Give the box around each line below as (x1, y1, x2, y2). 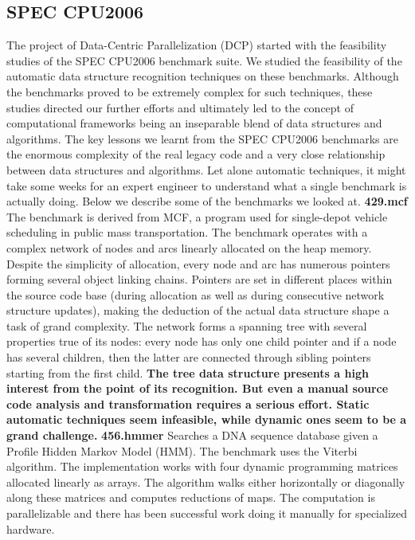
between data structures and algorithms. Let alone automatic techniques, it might (6, 161, 406, 178)
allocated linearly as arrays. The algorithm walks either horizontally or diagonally (6, 473, 405, 490)
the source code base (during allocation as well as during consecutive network (6, 286, 385, 303)
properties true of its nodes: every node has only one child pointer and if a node (6, 333, 397, 350)
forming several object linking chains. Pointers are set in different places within (6, 271, 393, 288)
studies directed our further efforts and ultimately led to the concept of (6, 99, 354, 115)
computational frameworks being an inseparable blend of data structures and (6, 115, 382, 131)
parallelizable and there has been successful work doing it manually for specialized (6, 505, 407, 522)
